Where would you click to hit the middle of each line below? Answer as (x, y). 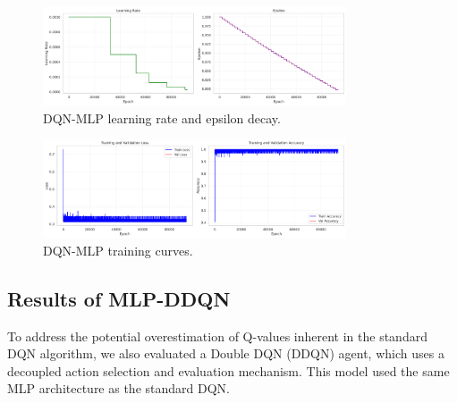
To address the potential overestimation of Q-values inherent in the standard (217, 336)
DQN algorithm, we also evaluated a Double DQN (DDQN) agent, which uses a (226, 353)
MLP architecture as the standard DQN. (118, 388)
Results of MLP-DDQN (119, 298)
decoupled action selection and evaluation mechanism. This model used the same (228, 370)
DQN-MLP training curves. (118, 250)
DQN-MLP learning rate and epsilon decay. (162, 118)
